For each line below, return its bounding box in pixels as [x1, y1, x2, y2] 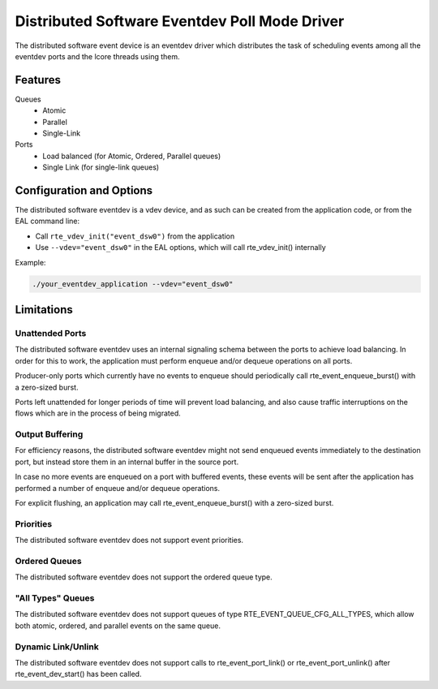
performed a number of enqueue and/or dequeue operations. [15, 483, 221, 493]
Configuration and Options [15, 183, 153, 197]
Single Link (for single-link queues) [42, 162, 160, 172]
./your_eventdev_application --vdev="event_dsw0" [32, 279, 234, 288]
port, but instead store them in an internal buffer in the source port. [15, 457, 239, 467]
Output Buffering [15, 428, 84, 440]
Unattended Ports [15, 328, 87, 339]
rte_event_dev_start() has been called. [15, 670, 142, 679]
